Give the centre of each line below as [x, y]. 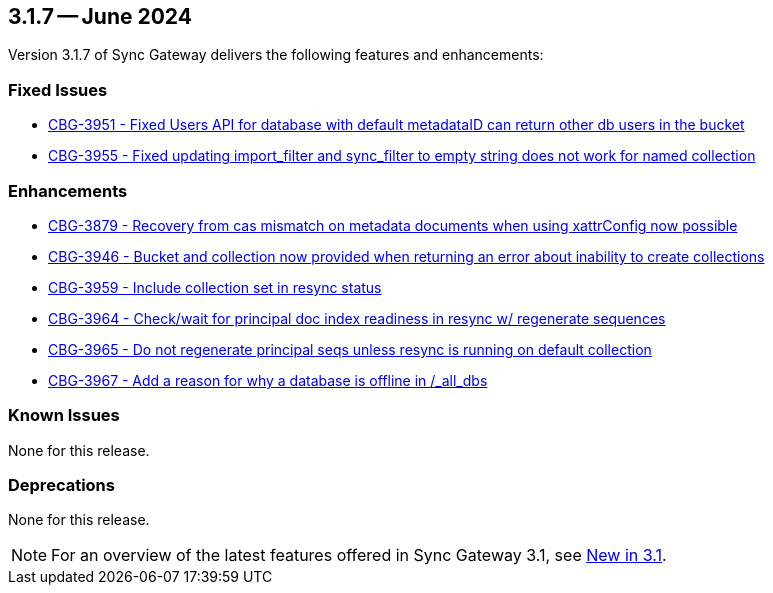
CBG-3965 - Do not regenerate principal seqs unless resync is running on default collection [350, 349]
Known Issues [64, 415]
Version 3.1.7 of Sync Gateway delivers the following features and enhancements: [276, 55]
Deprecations [61, 485]
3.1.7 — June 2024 [100, 16]
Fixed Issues [58, 89]
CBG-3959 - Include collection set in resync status [215, 287]
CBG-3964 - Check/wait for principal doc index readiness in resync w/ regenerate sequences [357, 318]
